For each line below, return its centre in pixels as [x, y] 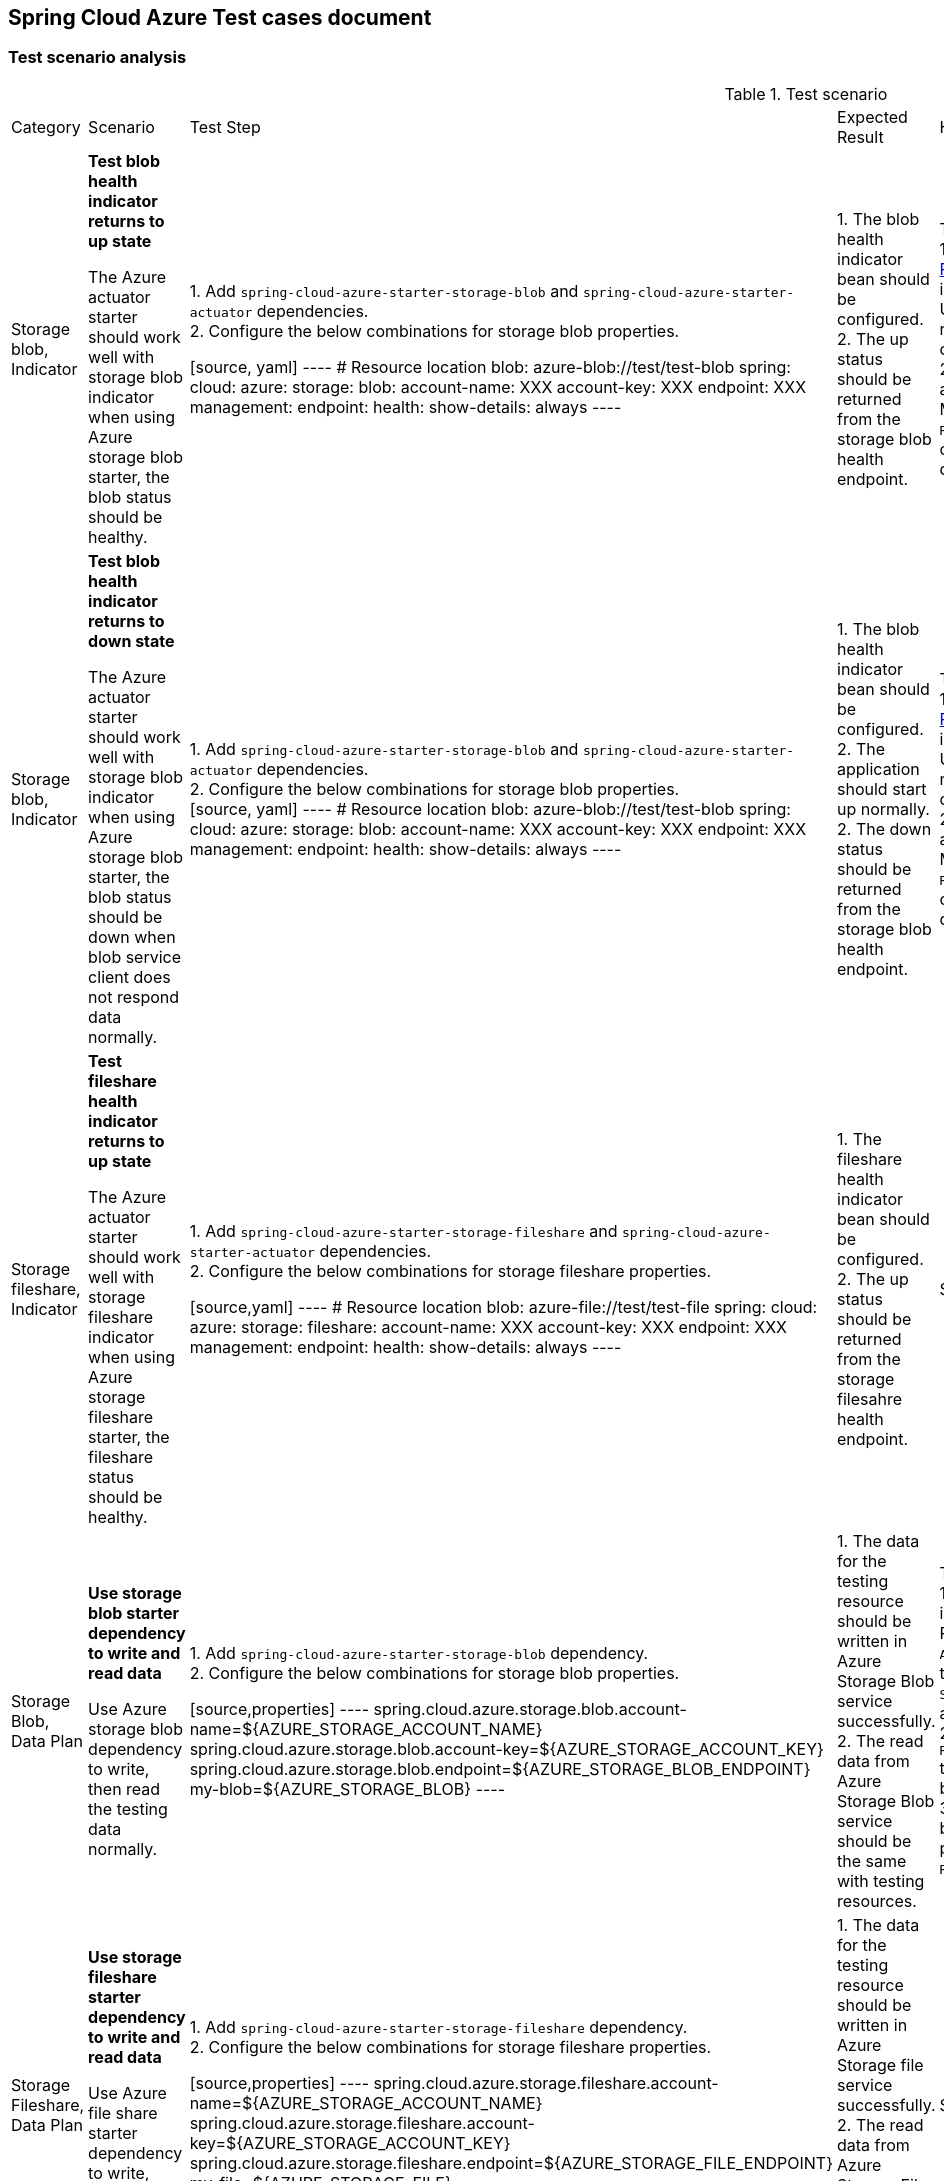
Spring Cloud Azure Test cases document [220, 17]
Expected [872, 116]
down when [132, 936]
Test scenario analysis [97, 57]
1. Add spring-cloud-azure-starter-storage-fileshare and [403, 1230]
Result [860, 136]
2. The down [884, 828]
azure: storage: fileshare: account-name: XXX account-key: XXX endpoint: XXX [488, 1326]
